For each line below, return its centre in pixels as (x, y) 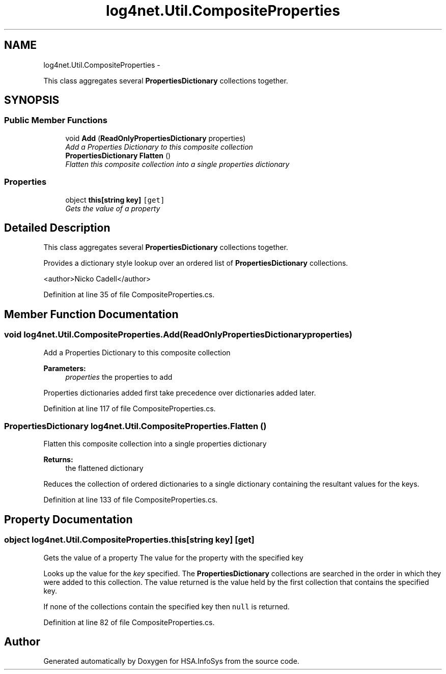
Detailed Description (57, 228)
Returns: (58, 460)
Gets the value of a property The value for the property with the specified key (173, 557)
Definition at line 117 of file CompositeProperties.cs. (130, 408)
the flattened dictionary (104, 468)
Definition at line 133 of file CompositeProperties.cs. (131, 500)
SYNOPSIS (32, 100)
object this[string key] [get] (115, 200)
